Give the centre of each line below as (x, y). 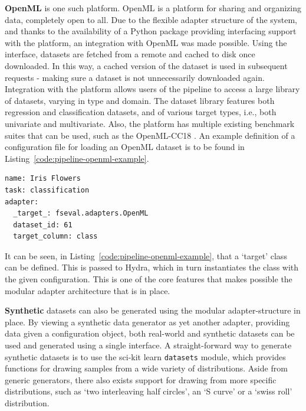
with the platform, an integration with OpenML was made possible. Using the (146, 42)
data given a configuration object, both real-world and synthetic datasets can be (150, 333)
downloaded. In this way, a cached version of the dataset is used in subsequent (146, 65)
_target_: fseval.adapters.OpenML (81, 213)
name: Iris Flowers (43, 179)
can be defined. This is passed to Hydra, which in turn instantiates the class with (152, 267)
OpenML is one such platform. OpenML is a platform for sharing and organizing (153, 8)
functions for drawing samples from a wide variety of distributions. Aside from (146, 368)
